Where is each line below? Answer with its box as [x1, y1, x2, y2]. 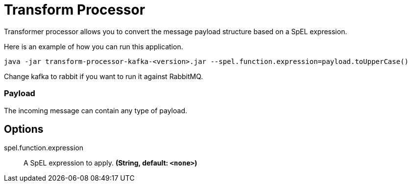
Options [4, 123, 44, 135]
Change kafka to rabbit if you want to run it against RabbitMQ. [4, 72, 203, 81]
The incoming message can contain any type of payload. [4, 106, 187, 115]
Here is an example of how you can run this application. [4, 42, 183, 51]
